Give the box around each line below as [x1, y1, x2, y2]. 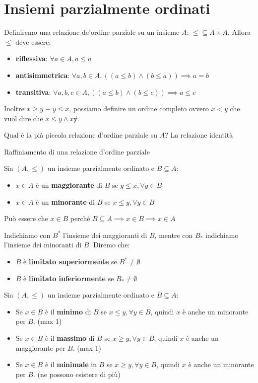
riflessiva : [15, 53, 48, 64]
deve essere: [15, 36, 51, 47]
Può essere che [4, 213, 48, 224]
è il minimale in [45, 359, 97, 370]
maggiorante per [15, 342, 65, 353]
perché [70, 213, 90, 224]
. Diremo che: [89, 239, 130, 250]
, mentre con [154, 230, 193, 240]
